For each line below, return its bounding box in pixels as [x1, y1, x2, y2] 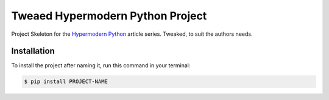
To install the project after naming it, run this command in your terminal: [11, 62, 191, 69]
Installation [11, 46, 55, 56]
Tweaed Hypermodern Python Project [11, 9, 207, 22]
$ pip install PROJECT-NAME [24, 78, 108, 85]
